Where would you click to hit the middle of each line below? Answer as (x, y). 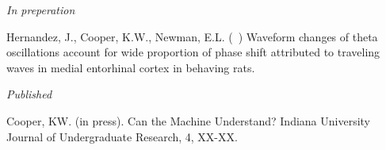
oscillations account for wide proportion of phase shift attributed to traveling (193, 52)
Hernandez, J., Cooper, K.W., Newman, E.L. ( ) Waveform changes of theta (192, 36)
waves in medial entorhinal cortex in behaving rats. (131, 67)
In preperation (41, 10)
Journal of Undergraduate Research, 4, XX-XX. (122, 136)
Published (29, 94)
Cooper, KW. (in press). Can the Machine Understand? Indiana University (189, 120)
